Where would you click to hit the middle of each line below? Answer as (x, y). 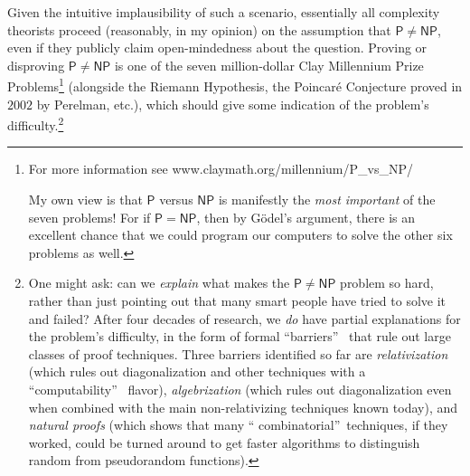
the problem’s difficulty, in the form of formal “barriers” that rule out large (240, 336)
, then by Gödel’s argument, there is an (305, 217)
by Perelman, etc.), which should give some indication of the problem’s (233, 104)
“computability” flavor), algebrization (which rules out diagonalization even (240, 389)
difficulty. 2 (36, 124)
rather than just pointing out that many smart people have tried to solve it (237, 301)
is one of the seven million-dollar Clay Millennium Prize (269, 65)
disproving (36, 65)
